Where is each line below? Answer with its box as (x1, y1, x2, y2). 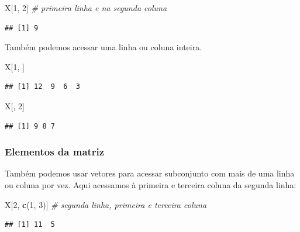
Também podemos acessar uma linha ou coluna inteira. (5, 41, 202, 53)
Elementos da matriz (5, 144, 105, 159)
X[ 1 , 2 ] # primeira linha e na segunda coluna (5, 2, 167, 13)
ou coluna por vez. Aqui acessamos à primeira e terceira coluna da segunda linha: (5, 178, 296, 191)
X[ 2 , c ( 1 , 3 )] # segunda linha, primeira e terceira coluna (5, 198, 207, 210)
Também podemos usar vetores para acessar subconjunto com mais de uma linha (5, 167, 295, 179)
